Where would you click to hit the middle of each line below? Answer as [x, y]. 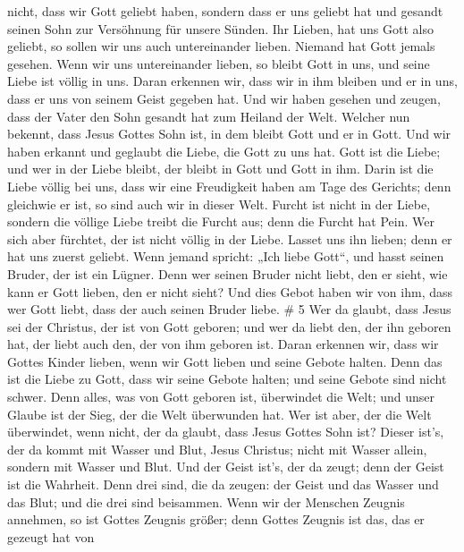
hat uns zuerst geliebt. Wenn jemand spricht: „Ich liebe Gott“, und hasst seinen [226, 256]
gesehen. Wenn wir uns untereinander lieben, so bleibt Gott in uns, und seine [219, 63]
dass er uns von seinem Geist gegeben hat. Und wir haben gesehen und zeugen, [224, 98]
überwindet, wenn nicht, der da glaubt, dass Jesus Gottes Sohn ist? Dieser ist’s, [226, 432]
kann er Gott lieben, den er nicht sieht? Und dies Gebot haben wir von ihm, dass [230, 291]
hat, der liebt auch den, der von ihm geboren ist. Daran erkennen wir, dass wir [223, 344]
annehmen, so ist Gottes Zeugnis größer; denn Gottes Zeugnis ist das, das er [216, 519]
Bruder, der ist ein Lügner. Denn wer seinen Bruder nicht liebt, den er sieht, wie [228, 273]
